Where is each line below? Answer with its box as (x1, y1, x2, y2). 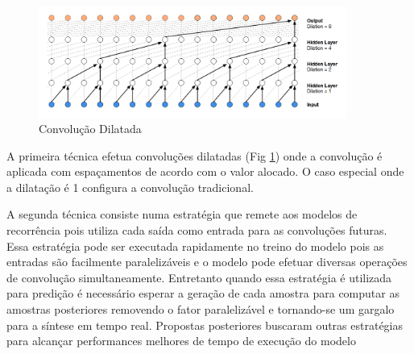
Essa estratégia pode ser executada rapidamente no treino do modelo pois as (6, 237, 384, 254)
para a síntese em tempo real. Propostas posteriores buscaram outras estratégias (6, 316, 404, 333)
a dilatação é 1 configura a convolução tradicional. (6, 178, 254, 195)
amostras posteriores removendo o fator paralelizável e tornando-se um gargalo (6, 301, 395, 318)
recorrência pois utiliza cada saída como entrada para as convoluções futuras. (6, 222, 387, 239)
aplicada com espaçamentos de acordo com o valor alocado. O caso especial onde (6, 163, 404, 180)
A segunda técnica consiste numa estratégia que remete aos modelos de (6, 206, 358, 223)
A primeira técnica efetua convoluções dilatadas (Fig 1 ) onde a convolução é (6, 147, 383, 164)
